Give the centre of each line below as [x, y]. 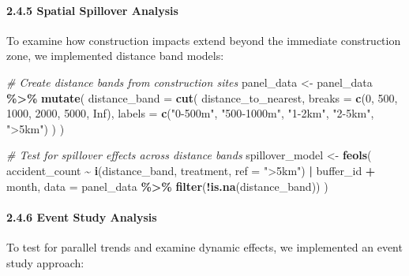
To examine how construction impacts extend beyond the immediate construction [204, 40]
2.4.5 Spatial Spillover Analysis [92, 10]
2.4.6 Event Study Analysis [82, 216]
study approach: [45, 262]
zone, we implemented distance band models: [115, 56]
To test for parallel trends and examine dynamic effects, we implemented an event [204, 246]
